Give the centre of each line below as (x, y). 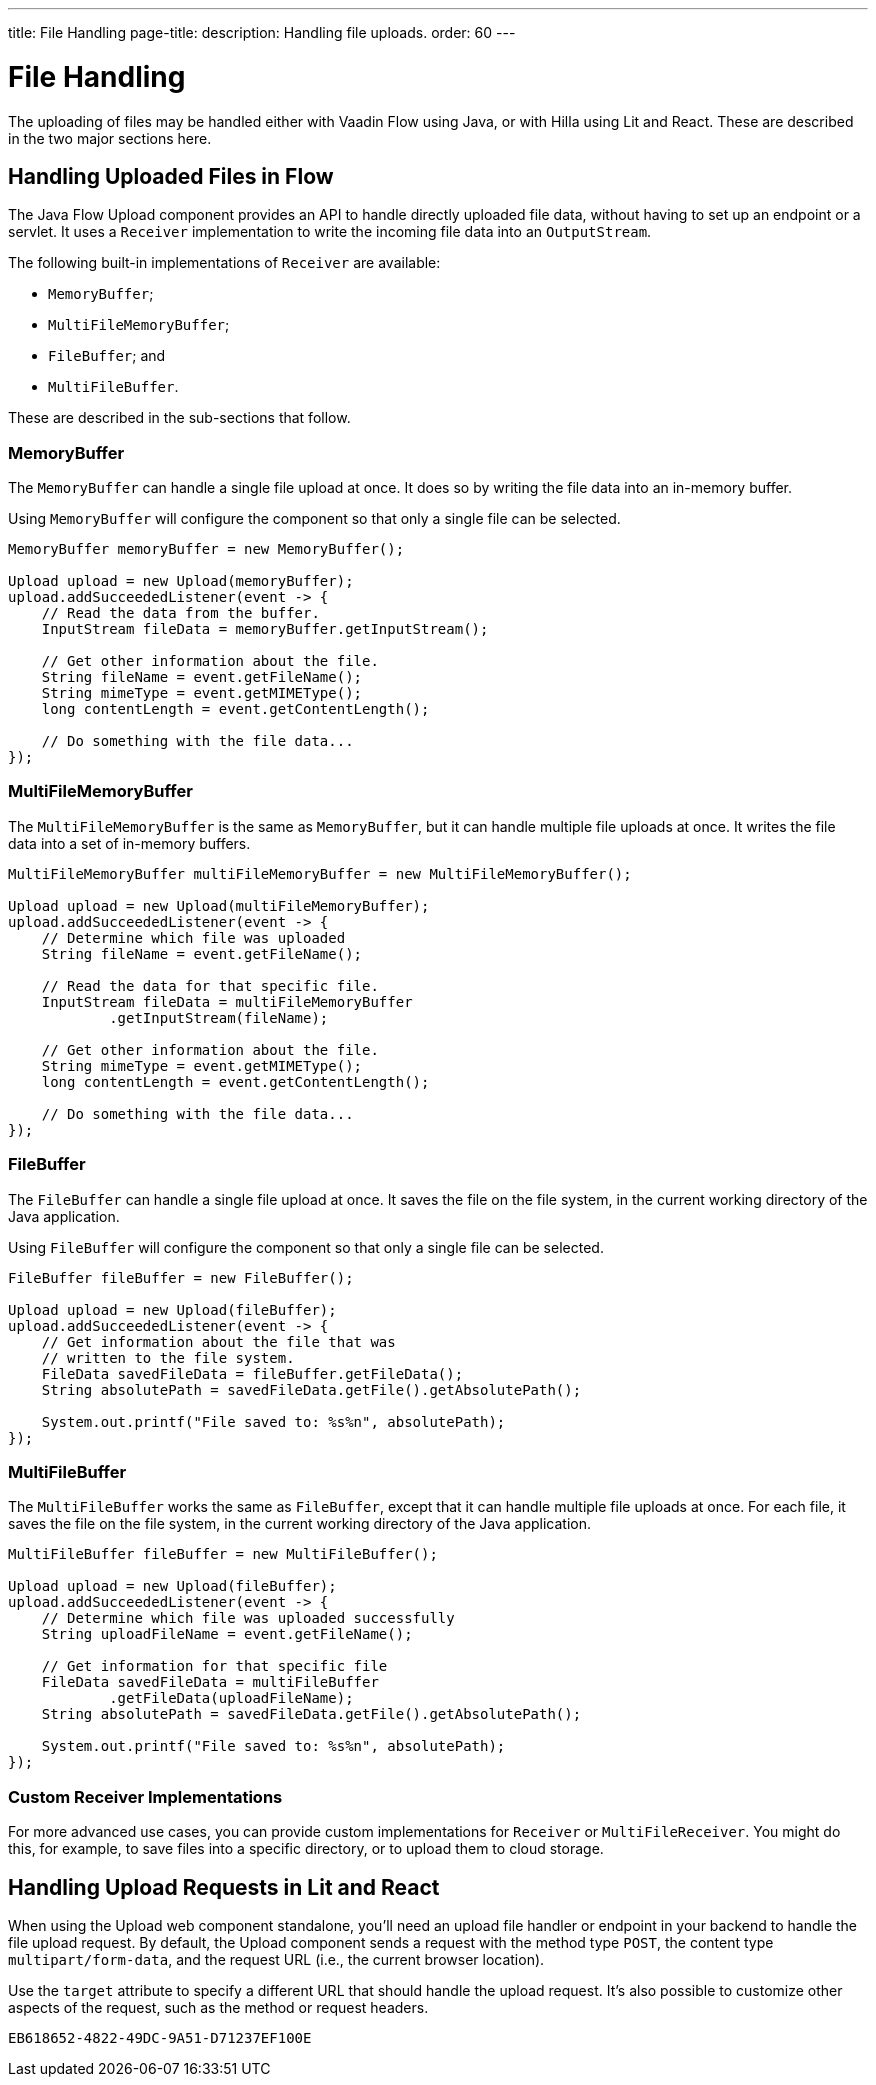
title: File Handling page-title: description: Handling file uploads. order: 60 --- (262, 32)
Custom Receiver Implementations (145, 1796)
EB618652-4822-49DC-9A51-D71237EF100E (160, 2037)
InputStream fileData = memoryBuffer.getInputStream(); (265, 629)
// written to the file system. (168, 1357)
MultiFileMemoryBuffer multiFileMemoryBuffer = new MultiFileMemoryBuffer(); (320, 873)
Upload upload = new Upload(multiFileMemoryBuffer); (219, 905)
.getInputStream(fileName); (219, 1017)
